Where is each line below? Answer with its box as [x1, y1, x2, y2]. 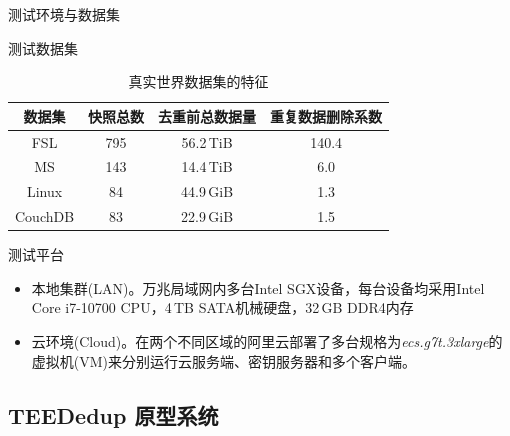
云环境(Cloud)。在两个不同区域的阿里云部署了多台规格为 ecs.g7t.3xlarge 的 [31, 331, 503, 352]
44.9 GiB [181, 181, 234, 202]
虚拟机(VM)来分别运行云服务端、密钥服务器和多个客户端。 [31, 350, 417, 371]
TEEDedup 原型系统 [8, 399, 219, 430]
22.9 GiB [181, 206, 234, 227]
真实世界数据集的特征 [128, 71, 269, 92]
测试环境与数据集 [8, 4, 120, 24]
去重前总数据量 [158, 105, 257, 126]
